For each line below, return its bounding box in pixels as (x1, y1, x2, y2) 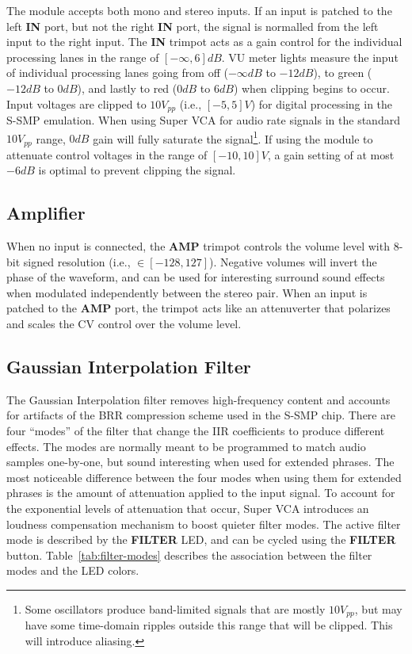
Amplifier (6, 201, 86, 225)
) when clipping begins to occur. (233, 79, 390, 96)
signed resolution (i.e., (23, 253, 131, 270)
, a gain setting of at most (267, 146, 395, 163)
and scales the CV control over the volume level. (6, 316, 242, 332)
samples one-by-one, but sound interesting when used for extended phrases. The (6, 453, 395, 470)
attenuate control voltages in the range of (6, 146, 208, 163)
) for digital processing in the (250, 95, 393, 112)
